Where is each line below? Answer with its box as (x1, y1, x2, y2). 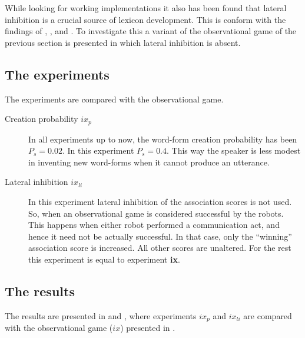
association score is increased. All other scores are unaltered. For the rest (28, 241, 291, 254)
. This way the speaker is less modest (167, 144, 301, 157)
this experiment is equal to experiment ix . (28, 253, 180, 265)
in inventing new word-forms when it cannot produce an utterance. (28, 155, 270, 168)
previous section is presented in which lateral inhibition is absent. (5, 36, 241, 48)
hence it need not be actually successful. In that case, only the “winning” (28, 230, 292, 242)
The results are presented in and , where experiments (5, 309, 197, 322)
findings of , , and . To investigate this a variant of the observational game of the (5, 25, 297, 37)
